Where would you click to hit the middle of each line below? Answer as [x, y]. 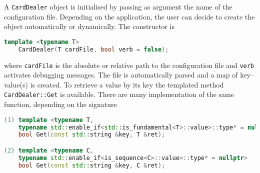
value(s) [16, 84]
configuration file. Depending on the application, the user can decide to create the [129, 16]
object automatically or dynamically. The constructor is [89, 26]
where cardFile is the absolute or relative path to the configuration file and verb [129, 65]
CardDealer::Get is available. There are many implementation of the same [119, 94]
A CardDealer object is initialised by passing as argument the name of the [118, 6]
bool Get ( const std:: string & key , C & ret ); [92, 165]
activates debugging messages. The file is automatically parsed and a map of [121, 75]
